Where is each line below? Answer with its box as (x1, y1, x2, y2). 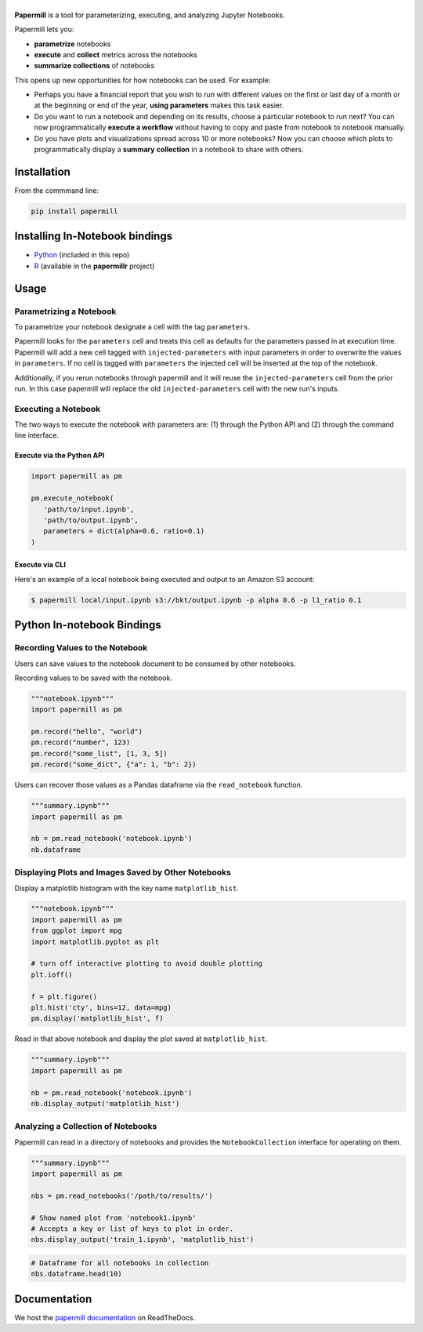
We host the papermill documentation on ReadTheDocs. (14, 1312, 196, 1322)
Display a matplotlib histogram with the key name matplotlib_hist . (14, 883, 239, 893)
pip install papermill (31, 206, 118, 216)
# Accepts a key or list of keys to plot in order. (31, 1224, 234, 1233)
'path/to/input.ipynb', (43, 504, 135, 514)
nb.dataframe (31, 845, 81, 854)
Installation (14, 165, 70, 178)
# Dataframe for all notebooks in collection (31, 1258, 209, 1267)
